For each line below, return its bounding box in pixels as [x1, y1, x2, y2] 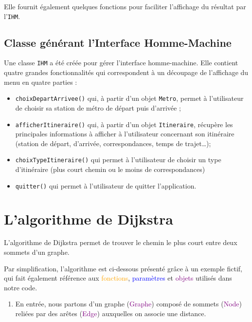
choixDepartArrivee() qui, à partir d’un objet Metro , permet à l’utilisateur [15, 93, 244, 103]
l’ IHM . [4, 11, 20, 21]
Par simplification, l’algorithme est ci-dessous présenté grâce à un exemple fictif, [4, 263, 242, 273]
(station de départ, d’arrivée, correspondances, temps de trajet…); [15, 138, 211, 148]
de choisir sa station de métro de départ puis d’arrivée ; [15, 102, 181, 113]
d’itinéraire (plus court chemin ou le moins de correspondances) [15, 164, 205, 174]
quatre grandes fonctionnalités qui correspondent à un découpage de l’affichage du [4, 67, 249, 77]
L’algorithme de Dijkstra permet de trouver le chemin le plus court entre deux [4, 237, 237, 247]
